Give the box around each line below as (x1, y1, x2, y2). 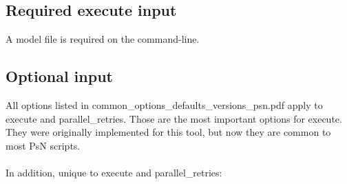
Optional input (6, 65, 113, 87)
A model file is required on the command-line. (6, 32, 200, 46)
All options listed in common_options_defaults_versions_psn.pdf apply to (6, 98, 323, 112)
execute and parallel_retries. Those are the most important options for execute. (6, 111, 342, 125)
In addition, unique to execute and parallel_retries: (6, 165, 222, 179)
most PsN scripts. (6, 138, 81, 152)
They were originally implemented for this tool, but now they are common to (6, 125, 331, 139)
